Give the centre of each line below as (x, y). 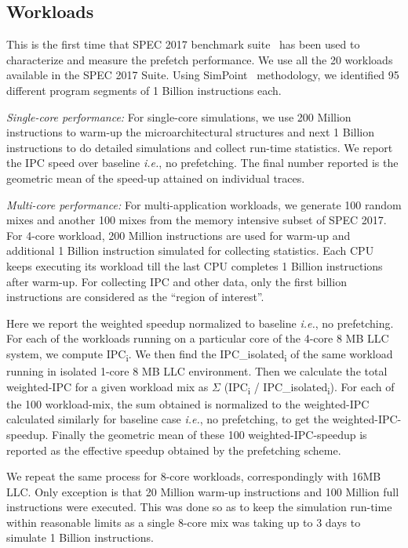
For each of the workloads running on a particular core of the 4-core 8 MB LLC (198, 338)
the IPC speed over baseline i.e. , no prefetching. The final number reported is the (202, 163)
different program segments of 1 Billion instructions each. (144, 90)
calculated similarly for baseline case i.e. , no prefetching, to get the (168, 419)
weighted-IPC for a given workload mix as (107, 386)
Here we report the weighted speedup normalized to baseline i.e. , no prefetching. (200, 323)
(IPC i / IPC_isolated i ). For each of (309, 387)
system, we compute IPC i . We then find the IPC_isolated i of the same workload (200, 354)
